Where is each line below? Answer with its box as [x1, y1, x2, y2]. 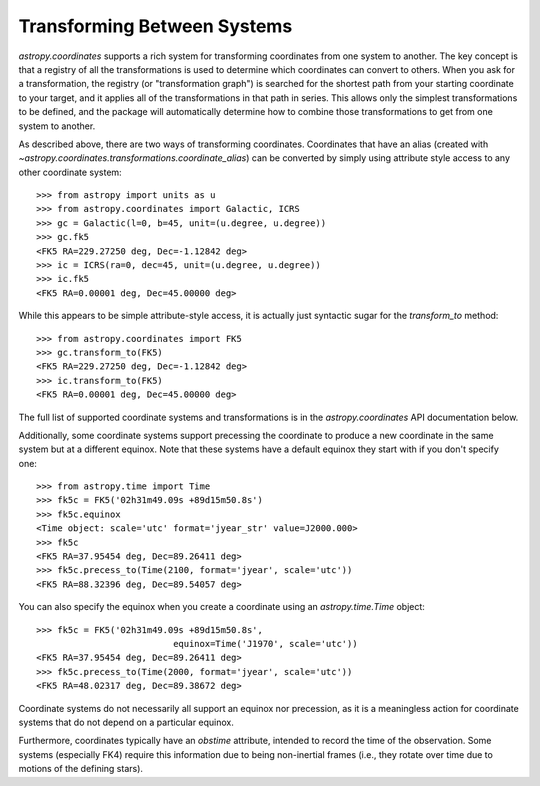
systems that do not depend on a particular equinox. [18, 716, 235, 728]
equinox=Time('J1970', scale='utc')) [173, 638, 359, 649]
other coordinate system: [18, 166, 122, 178]
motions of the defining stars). [18, 763, 144, 775]
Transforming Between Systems [18, 15, 293, 37]
